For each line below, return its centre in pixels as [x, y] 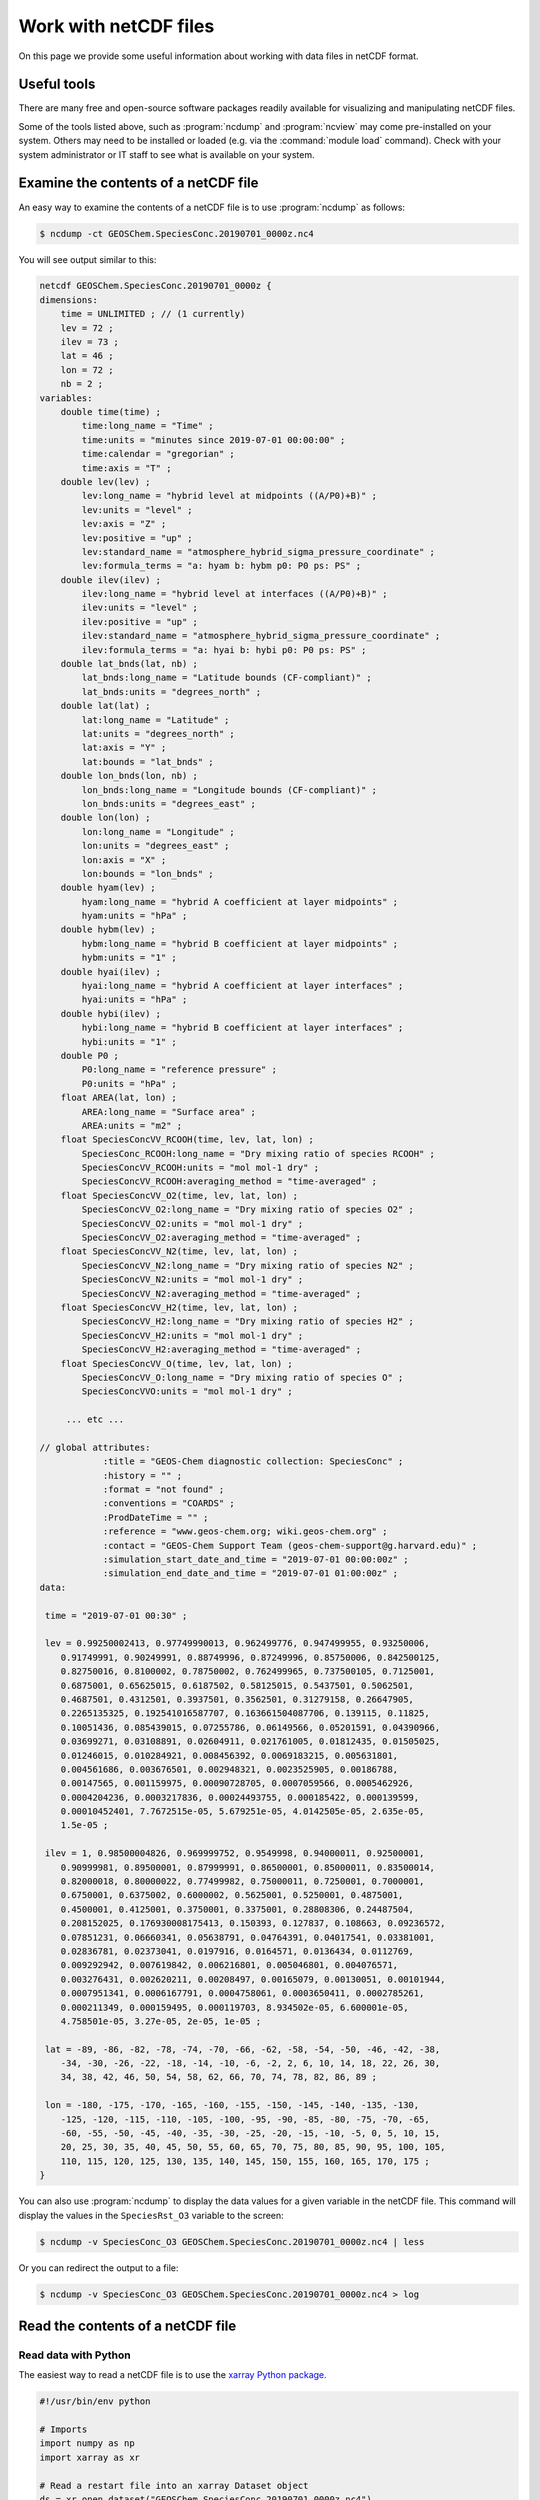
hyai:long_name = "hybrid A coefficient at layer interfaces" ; [242, 986]
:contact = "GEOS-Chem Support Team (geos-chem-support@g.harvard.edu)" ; [290, 1545]
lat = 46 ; [87, 356]
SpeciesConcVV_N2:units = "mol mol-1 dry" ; [192, 1279]
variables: [66, 398]
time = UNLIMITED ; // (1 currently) [153, 314]
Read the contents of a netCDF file [127, 2325]
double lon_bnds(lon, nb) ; [129, 776]
